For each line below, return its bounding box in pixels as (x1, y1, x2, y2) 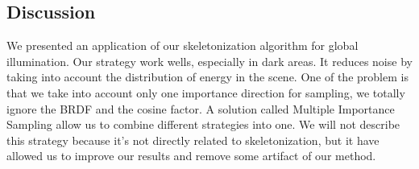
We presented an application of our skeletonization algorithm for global (6, 37, 359, 54)
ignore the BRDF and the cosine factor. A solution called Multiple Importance (6, 100, 395, 117)
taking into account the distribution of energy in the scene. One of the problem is (6, 68, 409, 85)
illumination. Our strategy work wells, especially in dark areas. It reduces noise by (6, 52, 413, 69)
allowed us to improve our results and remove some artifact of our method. (6, 147, 376, 164)
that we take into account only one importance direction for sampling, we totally (6, 84, 405, 101)
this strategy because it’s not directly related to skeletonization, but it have (6, 131, 380, 148)
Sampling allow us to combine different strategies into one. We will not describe (6, 116, 400, 133)
